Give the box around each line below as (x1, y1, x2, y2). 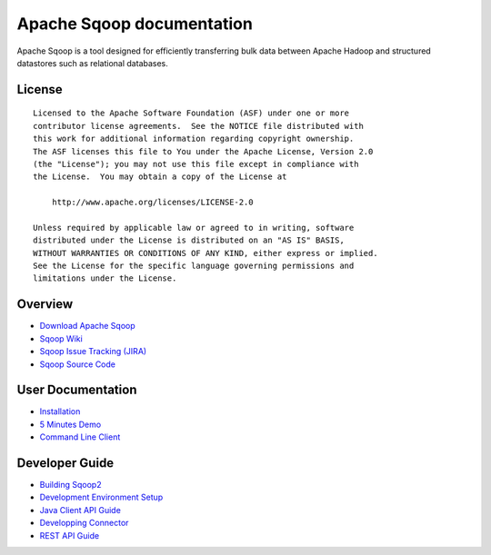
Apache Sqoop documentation (16, 14, 254, 34)
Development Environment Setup (39, 491, 164, 503)
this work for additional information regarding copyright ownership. (33, 134, 355, 144)
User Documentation (16, 382, 137, 398)
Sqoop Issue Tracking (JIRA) (39, 346, 147, 357)
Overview (16, 296, 74, 312)
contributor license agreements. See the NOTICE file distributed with (33, 121, 364, 131)
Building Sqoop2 (39, 480, 102, 491)
